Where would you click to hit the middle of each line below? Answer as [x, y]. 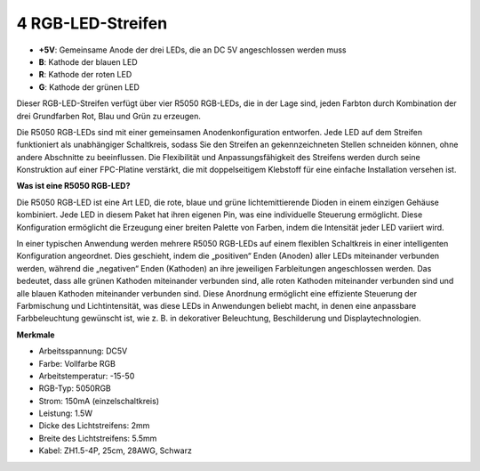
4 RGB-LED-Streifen [92, 23]
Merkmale [36, 335]
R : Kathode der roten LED [85, 75]
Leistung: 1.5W [66, 413]
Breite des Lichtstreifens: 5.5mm [98, 438]
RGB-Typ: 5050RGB [75, 388]
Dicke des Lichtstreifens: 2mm [94, 426]
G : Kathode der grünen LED [89, 87]
